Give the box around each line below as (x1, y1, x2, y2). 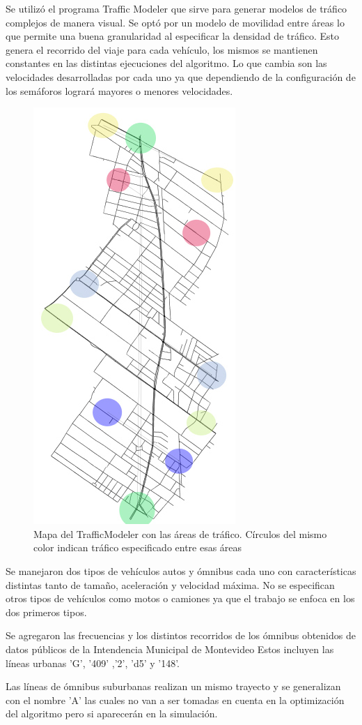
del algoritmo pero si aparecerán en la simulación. (6, 706, 218, 721)
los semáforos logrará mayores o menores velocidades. (6, 83, 233, 98)
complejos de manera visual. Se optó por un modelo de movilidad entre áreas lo (6, 15, 345, 29)
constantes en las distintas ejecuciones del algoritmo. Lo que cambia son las (6, 56, 327, 70)
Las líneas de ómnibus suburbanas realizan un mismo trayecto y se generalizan (6, 679, 341, 694)
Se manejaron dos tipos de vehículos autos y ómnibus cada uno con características (6, 563, 356, 578)
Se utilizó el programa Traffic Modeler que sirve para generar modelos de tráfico (6, 1, 347, 15)
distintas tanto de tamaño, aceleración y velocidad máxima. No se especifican (6, 577, 335, 592)
